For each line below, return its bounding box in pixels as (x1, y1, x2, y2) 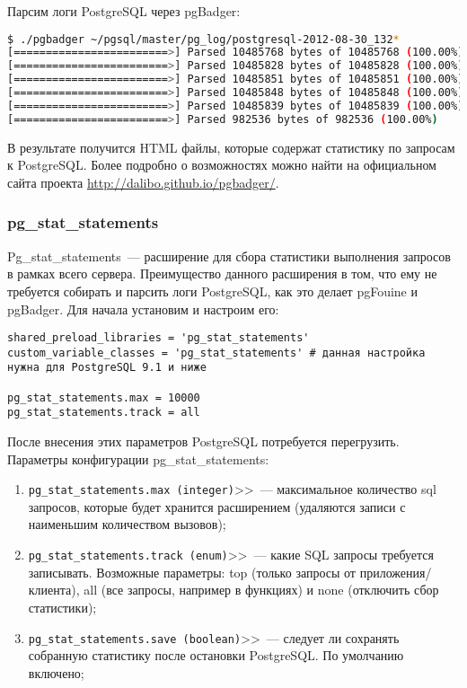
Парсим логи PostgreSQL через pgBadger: (7, 2, 241, 20)
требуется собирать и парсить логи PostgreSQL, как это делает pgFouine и (7, 281, 418, 300)
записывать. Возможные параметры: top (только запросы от (28, 562, 356, 581)
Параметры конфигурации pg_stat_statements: (7, 449, 269, 468)
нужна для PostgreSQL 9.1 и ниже (7, 361, 207, 375)
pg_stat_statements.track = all (7, 406, 200, 419)
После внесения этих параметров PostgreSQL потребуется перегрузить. (7, 432, 400, 451)
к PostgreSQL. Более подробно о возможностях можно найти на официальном (7, 155, 436, 174)
